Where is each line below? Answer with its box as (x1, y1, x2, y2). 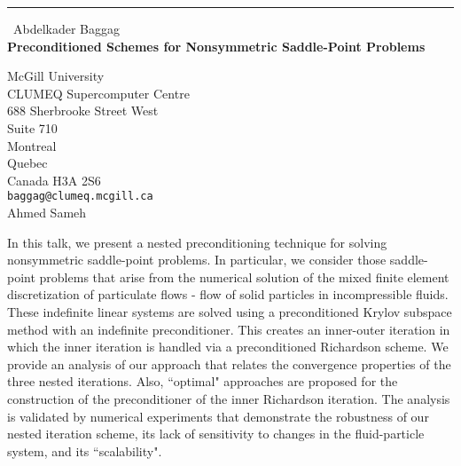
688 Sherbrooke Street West (7, 101, 159, 120)
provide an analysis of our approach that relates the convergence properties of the (7, 354, 451, 373)
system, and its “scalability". (7, 441, 162, 460)
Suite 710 (7, 118, 58, 137)
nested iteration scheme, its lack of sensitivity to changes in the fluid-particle (7, 424, 425, 443)
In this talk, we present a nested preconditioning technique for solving (7, 233, 387, 251)
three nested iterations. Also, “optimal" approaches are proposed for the (7, 372, 398, 391)
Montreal (7, 136, 57, 154)
